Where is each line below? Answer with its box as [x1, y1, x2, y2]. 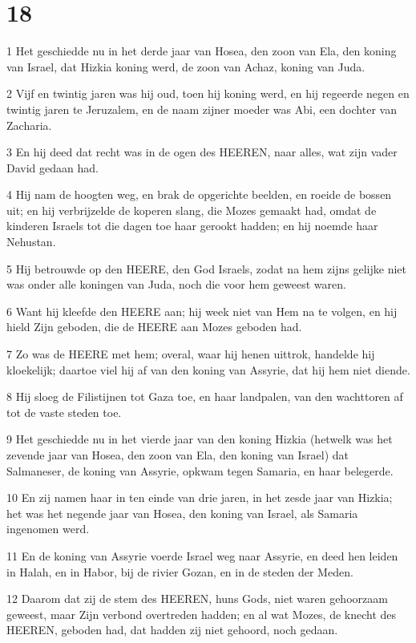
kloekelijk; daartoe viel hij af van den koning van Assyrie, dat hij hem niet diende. [6, 361, 410, 378]
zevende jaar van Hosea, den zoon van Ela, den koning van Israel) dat [6, 447, 349, 463]
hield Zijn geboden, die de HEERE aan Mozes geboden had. [6, 318, 302, 335]
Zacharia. [6, 116, 52, 133]
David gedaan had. [6, 159, 99, 176]
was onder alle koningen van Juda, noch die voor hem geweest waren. [6, 276, 346, 293]
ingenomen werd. [6, 520, 90, 537]
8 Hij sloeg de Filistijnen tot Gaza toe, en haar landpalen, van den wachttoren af [6, 388, 403, 405]
